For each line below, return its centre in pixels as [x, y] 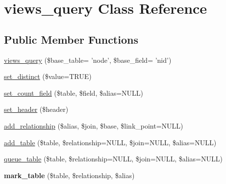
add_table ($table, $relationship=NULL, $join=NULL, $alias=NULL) [110, 142]
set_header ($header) [36, 109]
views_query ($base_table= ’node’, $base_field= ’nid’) [88, 60]
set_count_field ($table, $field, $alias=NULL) [74, 92]
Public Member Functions [71, 39]
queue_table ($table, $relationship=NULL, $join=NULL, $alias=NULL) [113, 159]
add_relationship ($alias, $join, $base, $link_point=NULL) [94, 125]
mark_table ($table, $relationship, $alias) [69, 175]
